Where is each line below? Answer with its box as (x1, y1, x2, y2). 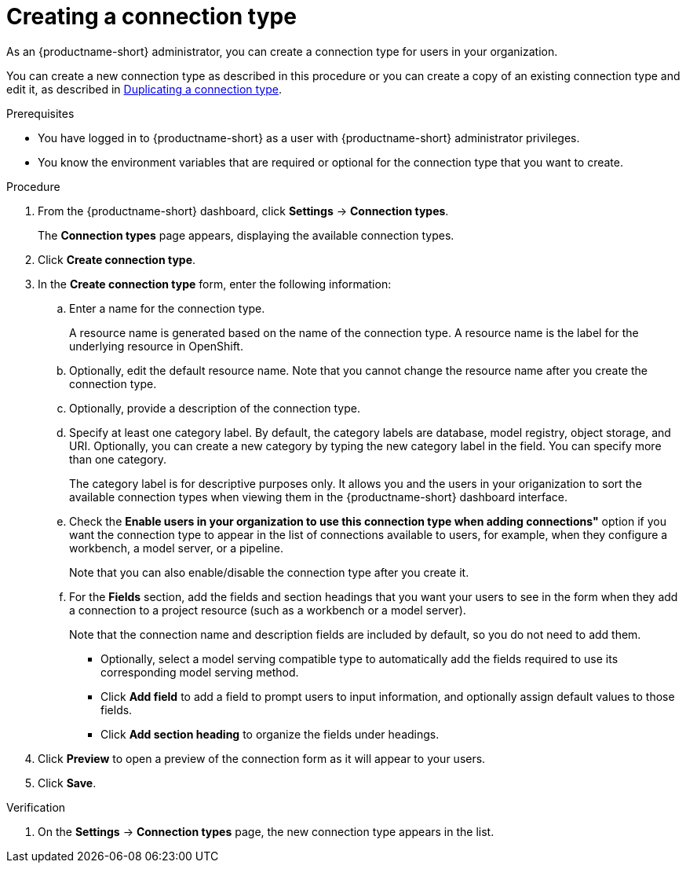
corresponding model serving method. (100, 665, 299, 679)
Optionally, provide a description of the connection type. (69, 401, 361, 415)
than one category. (69, 452, 167, 466)
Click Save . (38, 775, 97, 790)
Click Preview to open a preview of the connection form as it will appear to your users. (38, 751, 486, 765)
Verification (6, 800, 66, 814)
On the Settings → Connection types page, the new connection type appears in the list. (38, 824, 494, 838)
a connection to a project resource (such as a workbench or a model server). (69, 603, 466, 617)
